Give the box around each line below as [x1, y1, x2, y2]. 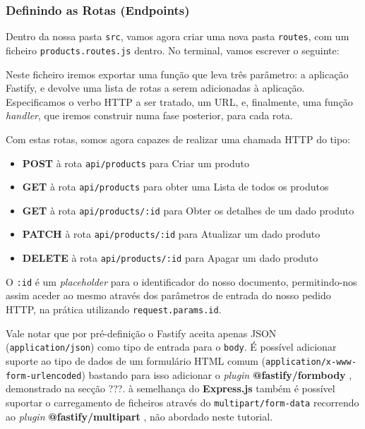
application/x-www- [265, 356, 357, 367]
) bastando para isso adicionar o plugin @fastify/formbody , [81, 367, 352, 382]
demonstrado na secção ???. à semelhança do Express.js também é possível [6, 381, 335, 396]
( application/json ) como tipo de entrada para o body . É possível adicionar [6, 339, 337, 354]
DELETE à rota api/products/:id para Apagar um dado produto [22, 250, 318, 265]
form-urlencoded [6, 370, 82, 381]
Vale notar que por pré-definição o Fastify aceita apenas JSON [6, 325, 277, 340]
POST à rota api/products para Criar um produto [22, 155, 249, 170]
